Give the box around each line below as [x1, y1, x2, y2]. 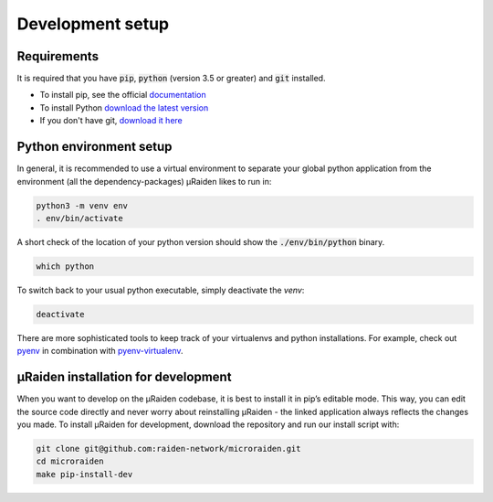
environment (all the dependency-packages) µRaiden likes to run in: [16, 176, 272, 187]
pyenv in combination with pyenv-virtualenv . [16, 346, 184, 357]
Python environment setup [16, 139, 173, 155]
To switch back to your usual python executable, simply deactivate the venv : [16, 284, 305, 295]
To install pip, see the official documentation [39, 90, 206, 101]
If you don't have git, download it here [39, 115, 183, 126]
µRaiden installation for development [16, 369, 232, 385]
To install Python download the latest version [39, 101, 209, 113]
